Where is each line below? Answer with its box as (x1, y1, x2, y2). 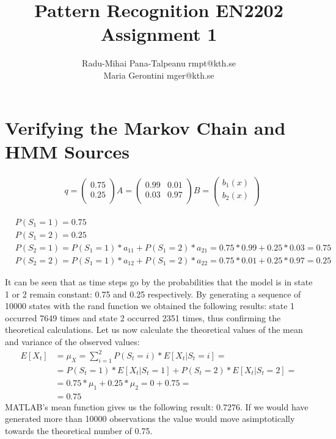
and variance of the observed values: (5, 335, 140, 348)
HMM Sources (5, 138, 130, 163)
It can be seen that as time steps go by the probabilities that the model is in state (5, 275, 313, 288)
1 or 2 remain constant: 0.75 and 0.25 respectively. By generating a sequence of (5, 287, 301, 300)
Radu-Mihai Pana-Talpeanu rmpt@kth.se (82, 57, 236, 70)
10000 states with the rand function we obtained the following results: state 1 (5, 299, 295, 312)
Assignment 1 (100, 21, 217, 46)
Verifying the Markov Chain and (5, 115, 286, 140)
